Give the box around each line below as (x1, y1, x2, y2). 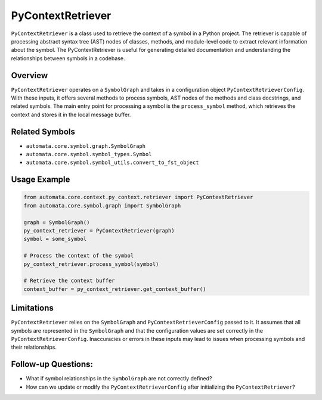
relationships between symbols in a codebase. (11, 54, 125, 62)
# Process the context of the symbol (23, 252, 134, 259)
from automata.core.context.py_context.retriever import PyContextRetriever (23, 194, 253, 201)
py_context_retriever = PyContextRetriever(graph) (23, 227, 175, 234)
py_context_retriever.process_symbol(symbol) (23, 261, 159, 268)
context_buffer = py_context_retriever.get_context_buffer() (23, 286, 206, 292)
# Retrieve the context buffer (23, 277, 116, 284)
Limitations (11, 303, 54, 313)
